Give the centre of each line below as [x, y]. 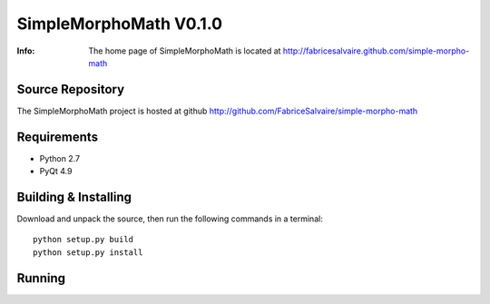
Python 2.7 [60, 158]
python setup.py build [83, 240]
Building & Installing [74, 196]
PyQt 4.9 [56, 172]
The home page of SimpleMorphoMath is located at [185, 51]
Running [41, 278]
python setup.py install [88, 252]
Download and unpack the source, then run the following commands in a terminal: [170, 219]
